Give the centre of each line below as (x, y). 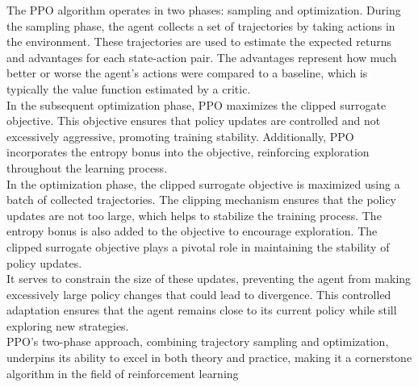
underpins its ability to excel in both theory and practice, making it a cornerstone (209, 358)
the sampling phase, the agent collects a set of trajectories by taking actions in (201, 25)
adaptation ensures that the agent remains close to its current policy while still (202, 310)
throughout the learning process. (87, 167)
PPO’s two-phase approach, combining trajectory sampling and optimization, (198, 341)
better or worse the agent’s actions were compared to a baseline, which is (187, 73)
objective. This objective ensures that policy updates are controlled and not (194, 121)
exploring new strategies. (68, 325)
